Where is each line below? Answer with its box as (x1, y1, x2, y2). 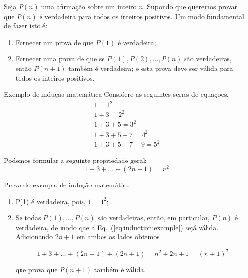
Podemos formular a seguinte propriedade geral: (4, 155, 147, 165)
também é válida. (94, 264, 146, 274)
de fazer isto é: (4, 21, 48, 31)
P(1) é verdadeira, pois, (15, 196, 86, 206)
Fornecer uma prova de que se (15, 53, 105, 64)
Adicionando (15, 232, 53, 242)
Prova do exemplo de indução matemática (4, 180, 129, 190)
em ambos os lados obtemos (76, 232, 160, 242)
